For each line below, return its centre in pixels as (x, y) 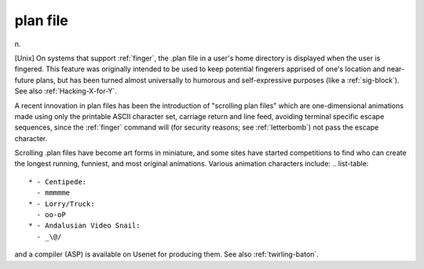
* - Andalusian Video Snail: (84, 226)
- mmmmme (53, 193)
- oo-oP (51, 215)
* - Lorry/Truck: (62, 204)
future (24, 80)
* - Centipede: (58, 182)
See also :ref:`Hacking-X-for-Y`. (66, 91)
